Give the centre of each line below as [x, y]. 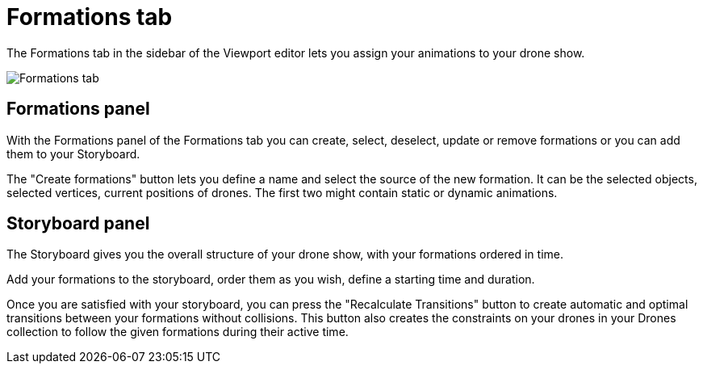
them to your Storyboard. [73, 153]
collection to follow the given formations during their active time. [178, 332]
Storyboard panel [78, 224]
